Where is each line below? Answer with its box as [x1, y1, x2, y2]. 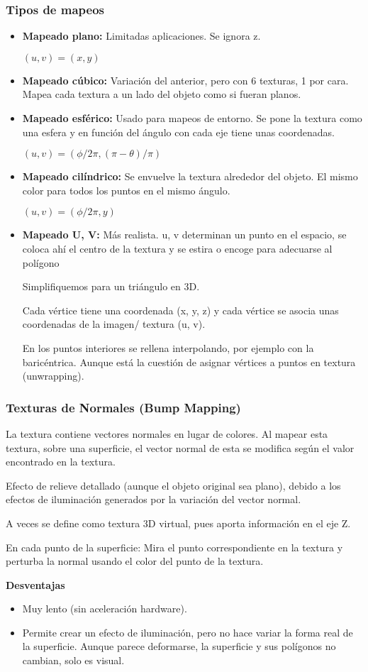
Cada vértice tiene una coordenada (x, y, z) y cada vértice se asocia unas [22, 302, 339, 317]
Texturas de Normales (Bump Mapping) [6, 398, 241, 416]
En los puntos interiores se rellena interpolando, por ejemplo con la [22, 340, 314, 355]
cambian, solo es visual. [22, 653, 125, 668]
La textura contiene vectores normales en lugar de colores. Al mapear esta [6, 426, 328, 441]
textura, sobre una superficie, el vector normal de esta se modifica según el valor [6, 440, 355, 455]
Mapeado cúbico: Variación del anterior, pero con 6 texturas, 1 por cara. [22, 72, 349, 87]
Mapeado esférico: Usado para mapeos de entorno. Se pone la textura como [22, 111, 362, 125]
